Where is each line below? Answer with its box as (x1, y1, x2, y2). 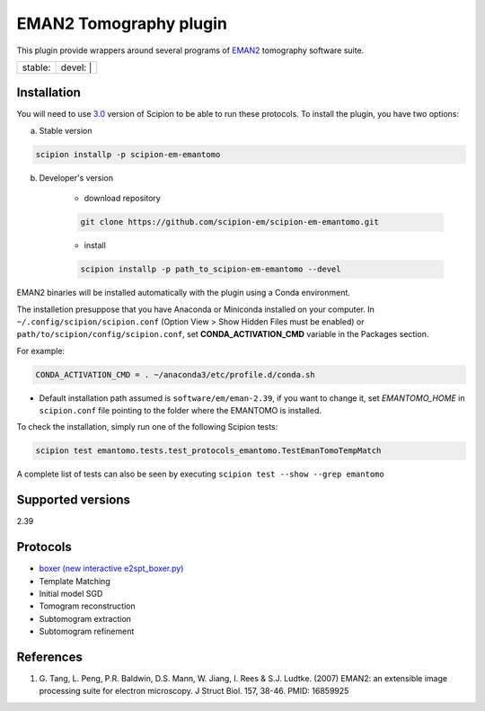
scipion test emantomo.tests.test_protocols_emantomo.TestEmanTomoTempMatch (35, 446, 382, 456)
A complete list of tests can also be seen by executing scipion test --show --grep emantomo (16, 468, 385, 480)
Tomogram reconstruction (39, 600, 136, 611)
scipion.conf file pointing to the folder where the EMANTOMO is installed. (39, 405, 322, 416)
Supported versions (16, 493, 130, 508)
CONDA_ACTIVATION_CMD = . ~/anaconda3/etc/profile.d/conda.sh (35, 369, 315, 379)
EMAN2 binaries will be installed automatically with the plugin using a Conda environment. (16, 288, 350, 298)
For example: (16, 345, 66, 356)
